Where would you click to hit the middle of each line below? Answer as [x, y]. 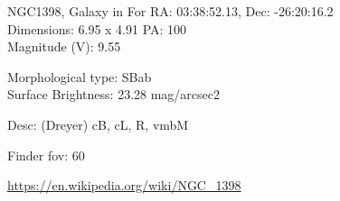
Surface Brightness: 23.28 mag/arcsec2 [114, 94]
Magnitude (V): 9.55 [64, 46]
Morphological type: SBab [80, 76]
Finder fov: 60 [46, 155]
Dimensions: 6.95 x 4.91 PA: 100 [97, 28]
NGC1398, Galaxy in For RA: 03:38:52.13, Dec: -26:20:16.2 [170, 11]
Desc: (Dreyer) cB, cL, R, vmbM [98, 124]
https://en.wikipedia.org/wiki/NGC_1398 [124, 185]
